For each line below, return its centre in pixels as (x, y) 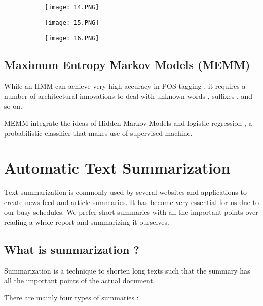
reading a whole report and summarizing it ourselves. (87, 222)
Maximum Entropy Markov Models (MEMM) (127, 65)
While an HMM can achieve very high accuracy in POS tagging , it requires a (125, 86)
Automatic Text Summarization (117, 168)
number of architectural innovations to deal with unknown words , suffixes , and (128, 96)
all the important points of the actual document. (80, 280)
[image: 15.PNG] (72, 23)
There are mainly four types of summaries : (71, 298)
